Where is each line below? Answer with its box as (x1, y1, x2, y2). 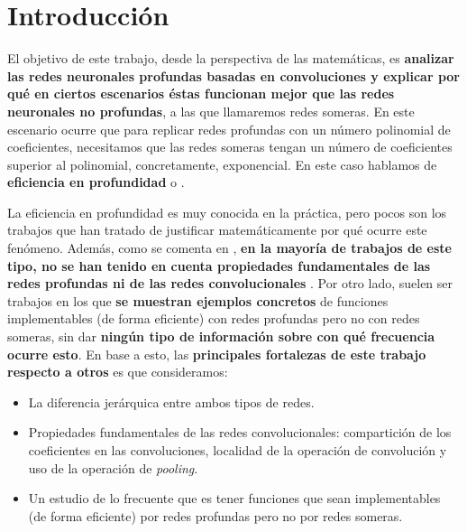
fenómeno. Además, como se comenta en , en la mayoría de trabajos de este (7, 238, 452, 257)
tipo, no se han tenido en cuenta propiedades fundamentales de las (7, 256, 431, 275)
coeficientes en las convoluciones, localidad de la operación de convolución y (28, 441, 447, 459)
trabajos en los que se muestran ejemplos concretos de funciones (7, 291, 389, 310)
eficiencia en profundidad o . (7, 173, 185, 191)
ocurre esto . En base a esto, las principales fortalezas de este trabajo (7, 344, 426, 363)
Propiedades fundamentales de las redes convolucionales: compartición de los (28, 423, 452, 442)
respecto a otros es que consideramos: (7, 362, 228, 381)
